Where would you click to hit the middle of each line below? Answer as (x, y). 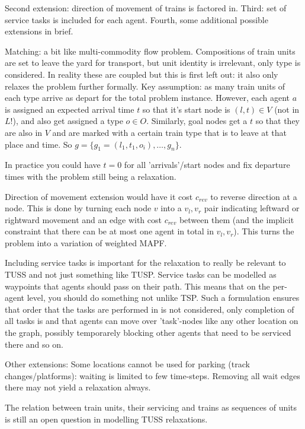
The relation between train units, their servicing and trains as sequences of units (151, 407)
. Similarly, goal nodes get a (197, 121)
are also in (24, 132)
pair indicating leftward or (252, 208)
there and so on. (34, 344)
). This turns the (264, 231)
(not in (287, 109)
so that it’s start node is (186, 109)
